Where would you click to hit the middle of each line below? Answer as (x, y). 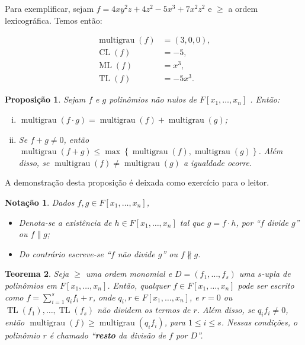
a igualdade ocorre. (218, 162)
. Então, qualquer (139, 285)
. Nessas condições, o (259, 322)
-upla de (276, 274)
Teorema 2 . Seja (37, 274)
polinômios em (31, 285)
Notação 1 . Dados (40, 202)
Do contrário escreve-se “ (65, 253)
